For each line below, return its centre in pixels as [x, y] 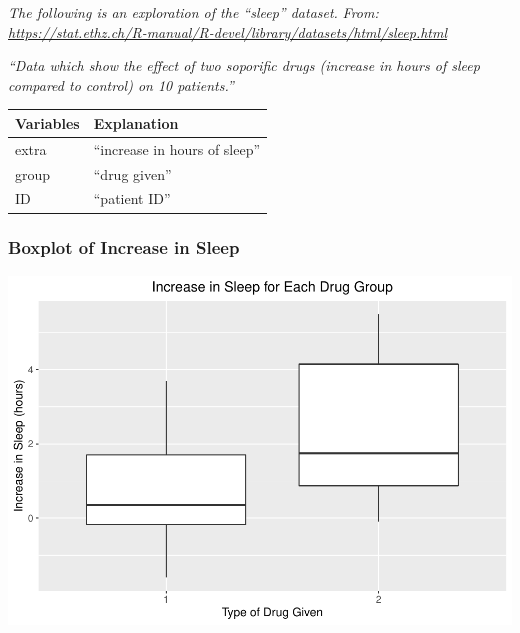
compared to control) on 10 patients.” [121, 84]
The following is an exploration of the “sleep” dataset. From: [193, 12]
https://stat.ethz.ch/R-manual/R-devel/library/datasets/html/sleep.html [228, 31]
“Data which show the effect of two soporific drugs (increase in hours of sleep [244, 65]
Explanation [136, 122]
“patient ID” [132, 198]
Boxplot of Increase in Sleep [124, 247]
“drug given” [132, 173]
